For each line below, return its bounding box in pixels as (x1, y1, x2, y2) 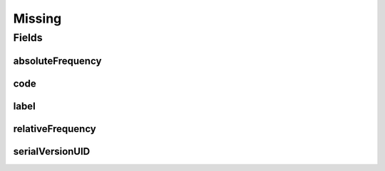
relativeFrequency (13, 123, 96, 135)
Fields (13, 31, 43, 44)
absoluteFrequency (13, 55, 102, 67)
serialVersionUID (13, 145, 91, 158)
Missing (13, 11, 62, 26)
